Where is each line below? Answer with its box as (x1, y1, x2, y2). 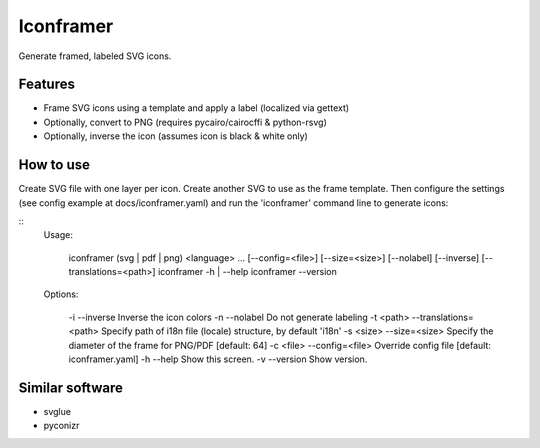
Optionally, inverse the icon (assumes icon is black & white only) (43, 130, 309, 142)
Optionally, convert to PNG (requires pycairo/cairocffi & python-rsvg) (43, 116, 327, 128)
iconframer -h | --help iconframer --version (157, 266, 337, 278)
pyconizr (43, 420, 80, 432)
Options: (43, 288, 79, 300)
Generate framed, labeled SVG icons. (18, 50, 172, 62)
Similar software (18, 379, 124, 396)
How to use (18, 156, 90, 174)
